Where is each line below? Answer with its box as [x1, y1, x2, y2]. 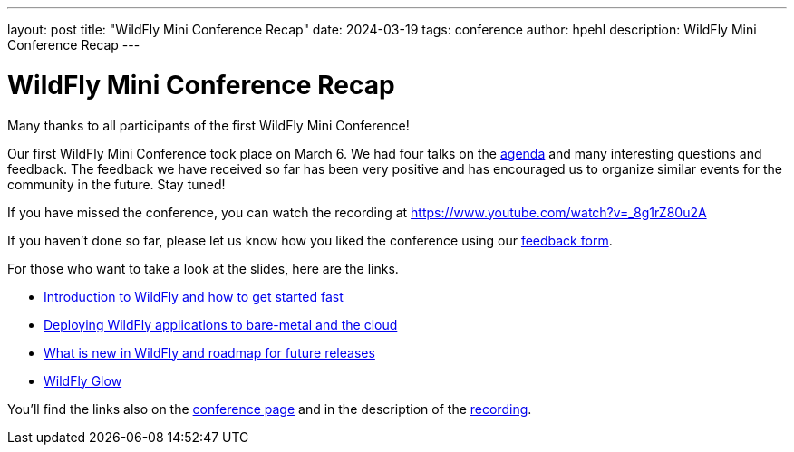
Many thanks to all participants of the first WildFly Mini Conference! [7, 117, 410, 133]
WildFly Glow [44, 372, 122, 389]
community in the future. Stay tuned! [7, 176, 226, 192]
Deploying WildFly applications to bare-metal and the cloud [44, 316, 398, 332]
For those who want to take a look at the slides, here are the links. [7, 260, 399, 276]
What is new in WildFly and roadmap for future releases [44, 344, 375, 361]
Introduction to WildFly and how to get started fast [44, 288, 344, 304]
